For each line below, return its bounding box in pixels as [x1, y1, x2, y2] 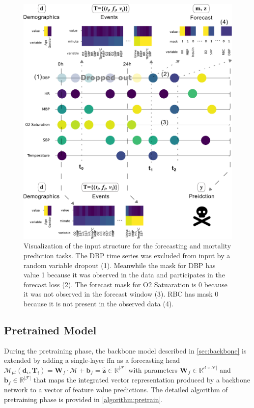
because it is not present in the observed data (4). [24, 298, 174, 308]
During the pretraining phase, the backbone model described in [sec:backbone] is [4, 345, 247, 355]
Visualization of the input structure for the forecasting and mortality [24, 241, 231, 251]
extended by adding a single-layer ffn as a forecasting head [4, 355, 180, 365]
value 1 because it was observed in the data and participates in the [24, 270, 225, 280]
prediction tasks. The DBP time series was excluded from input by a [24, 250, 230, 260]
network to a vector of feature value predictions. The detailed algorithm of [4, 384, 228, 394]
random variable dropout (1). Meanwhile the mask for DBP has [24, 260, 216, 270]
